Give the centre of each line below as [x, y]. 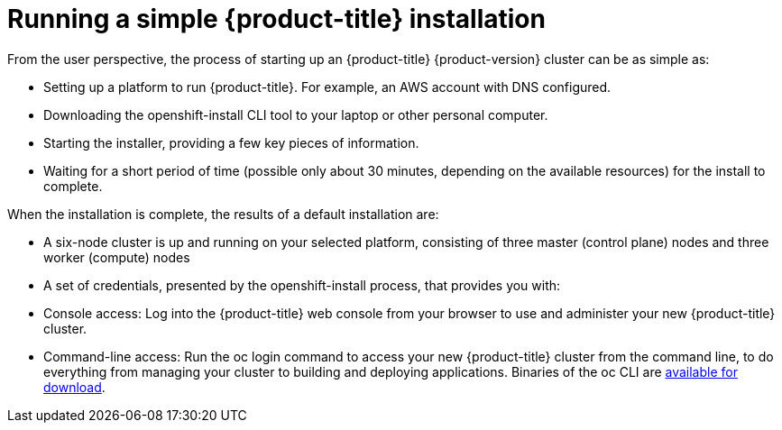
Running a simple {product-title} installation [276, 19]
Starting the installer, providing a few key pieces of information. [231, 142]
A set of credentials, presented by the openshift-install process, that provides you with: [302, 285]
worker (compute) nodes [117, 257]
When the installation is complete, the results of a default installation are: [223, 214]
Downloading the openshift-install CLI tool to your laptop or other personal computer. [296, 114]
